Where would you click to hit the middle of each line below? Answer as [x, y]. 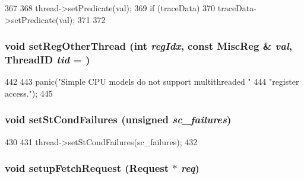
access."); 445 [29, 93]
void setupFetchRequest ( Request [87, 168]
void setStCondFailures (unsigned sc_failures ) [118, 119]
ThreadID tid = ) [47, 60]
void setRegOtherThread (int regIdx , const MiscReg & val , [148, 46]
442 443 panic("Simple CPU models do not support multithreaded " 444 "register [152, 81]
